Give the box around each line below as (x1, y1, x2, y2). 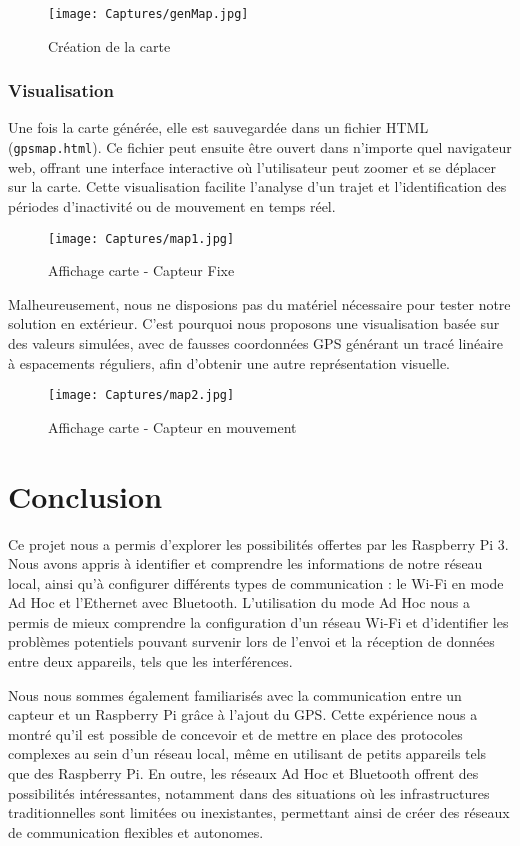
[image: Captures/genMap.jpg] (48, 7, 249, 21)
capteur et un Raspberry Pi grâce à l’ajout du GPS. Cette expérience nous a (8, 704, 478, 725)
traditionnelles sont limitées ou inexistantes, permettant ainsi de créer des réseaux (8, 802, 510, 823)
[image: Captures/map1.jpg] (48, 231, 235, 246)
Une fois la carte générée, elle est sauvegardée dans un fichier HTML (8, 117, 429, 138)
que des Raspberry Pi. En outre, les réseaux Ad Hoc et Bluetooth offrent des (8, 763, 479, 784)
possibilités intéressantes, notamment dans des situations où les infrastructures (8, 782, 490, 803)
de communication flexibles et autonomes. (8, 821, 264, 842)
